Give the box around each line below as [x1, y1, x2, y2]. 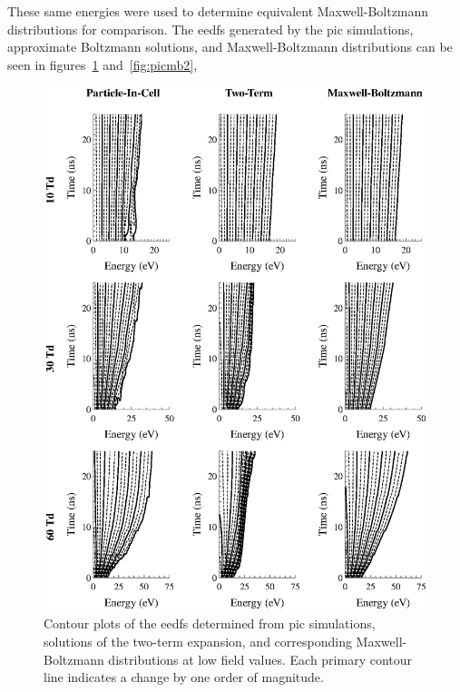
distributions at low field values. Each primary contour [108, 649, 413, 668]
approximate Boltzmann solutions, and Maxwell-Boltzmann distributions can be [7, 37, 453, 56]
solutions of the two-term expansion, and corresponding [44, 631, 352, 650]
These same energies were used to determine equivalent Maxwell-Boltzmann [7, 2, 429, 20]
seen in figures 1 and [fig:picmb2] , [7, 54, 198, 74]
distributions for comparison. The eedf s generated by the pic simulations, [7, 19, 414, 38]
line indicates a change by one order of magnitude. [44, 667, 324, 687]
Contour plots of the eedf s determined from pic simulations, [44, 614, 376, 633]
